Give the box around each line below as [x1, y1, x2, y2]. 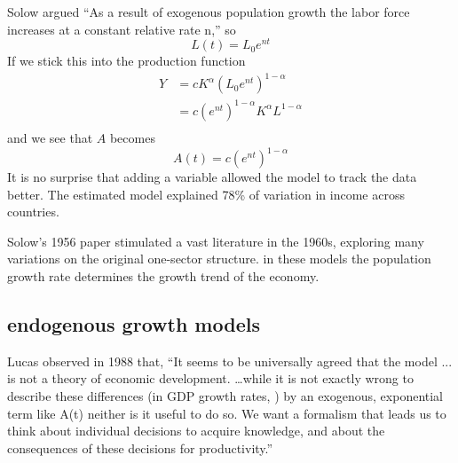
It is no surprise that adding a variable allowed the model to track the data [7, 168, 417, 186]
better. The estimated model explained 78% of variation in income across [7, 184, 405, 203]
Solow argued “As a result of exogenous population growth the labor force [7, 3, 410, 20]
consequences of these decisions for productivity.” [7, 438, 273, 457]
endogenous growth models [7, 310, 260, 337]
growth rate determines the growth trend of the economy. [7, 267, 320, 286]
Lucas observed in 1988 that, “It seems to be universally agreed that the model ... [7, 351, 453, 370]
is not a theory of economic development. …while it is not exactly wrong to [7, 369, 414, 388]
